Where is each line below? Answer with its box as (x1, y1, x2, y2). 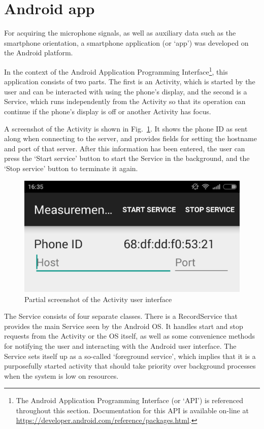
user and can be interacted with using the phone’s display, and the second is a (4, 86, 247, 96)
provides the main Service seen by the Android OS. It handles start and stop (4, 320, 243, 331)
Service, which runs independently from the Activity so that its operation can (4, 96, 246, 107)
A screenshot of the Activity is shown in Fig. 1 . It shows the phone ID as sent (4, 123, 248, 134)
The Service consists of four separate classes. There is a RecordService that (4, 311, 238, 321)
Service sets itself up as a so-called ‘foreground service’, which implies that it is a (4, 350, 256, 361)
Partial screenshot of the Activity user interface (24, 293, 172, 304)
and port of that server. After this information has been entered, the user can (4, 143, 245, 153)
